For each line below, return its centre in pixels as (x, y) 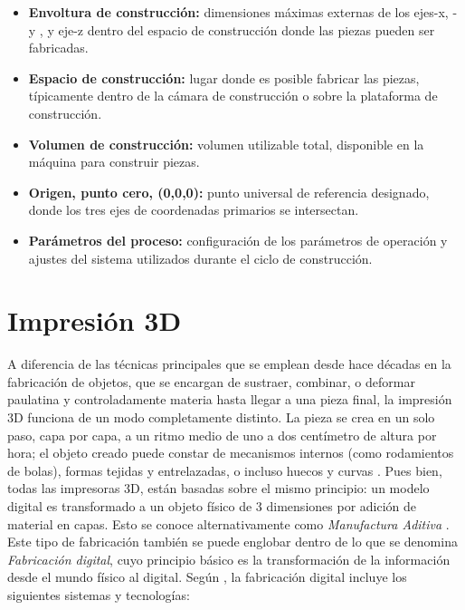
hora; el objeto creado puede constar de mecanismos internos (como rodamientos (231, 453)
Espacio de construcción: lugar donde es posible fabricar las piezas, (224, 77)
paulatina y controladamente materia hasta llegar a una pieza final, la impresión (230, 399)
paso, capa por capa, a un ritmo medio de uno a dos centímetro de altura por (222, 435)
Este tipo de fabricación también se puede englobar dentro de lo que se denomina (232, 542)
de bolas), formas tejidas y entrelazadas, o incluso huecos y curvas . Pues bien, (225, 470)
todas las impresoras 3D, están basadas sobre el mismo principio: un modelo (218, 488)
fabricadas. (58, 48)
